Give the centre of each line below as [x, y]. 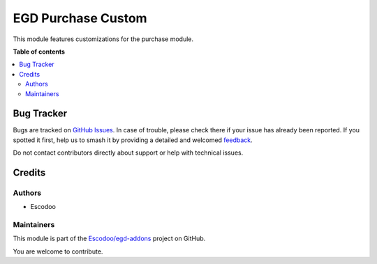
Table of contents [39, 52]
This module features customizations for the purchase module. [103, 39]
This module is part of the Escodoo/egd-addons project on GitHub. [109, 239]
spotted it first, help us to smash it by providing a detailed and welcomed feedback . [133, 140]
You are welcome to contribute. [58, 251]
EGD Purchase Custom [80, 18]
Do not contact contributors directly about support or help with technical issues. [128, 153]
